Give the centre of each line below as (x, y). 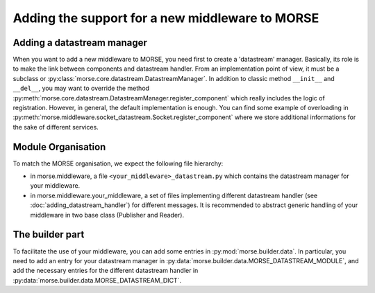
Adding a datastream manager (80, 43)
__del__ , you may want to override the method (81, 88)
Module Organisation (59, 146)
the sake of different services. (56, 127)
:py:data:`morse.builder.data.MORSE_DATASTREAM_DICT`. (97, 280)
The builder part (49, 234)
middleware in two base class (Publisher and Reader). (107, 215)
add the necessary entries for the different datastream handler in (106, 271)
